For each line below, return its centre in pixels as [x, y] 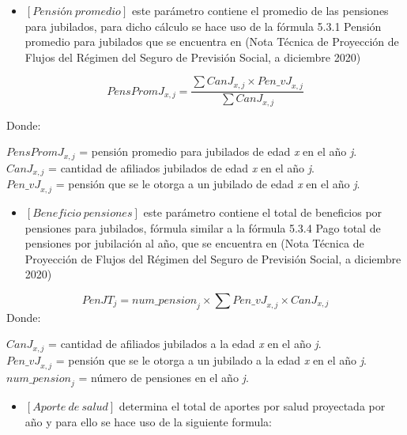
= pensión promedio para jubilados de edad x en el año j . [218, 151]
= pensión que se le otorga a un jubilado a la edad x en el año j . [211, 359]
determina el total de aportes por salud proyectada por [252, 406]
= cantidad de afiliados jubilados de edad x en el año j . [181, 167]
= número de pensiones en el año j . [164, 377]
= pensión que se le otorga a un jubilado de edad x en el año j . [208, 184]
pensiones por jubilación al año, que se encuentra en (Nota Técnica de [194, 243]
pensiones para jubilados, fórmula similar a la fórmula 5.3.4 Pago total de [203, 227]
